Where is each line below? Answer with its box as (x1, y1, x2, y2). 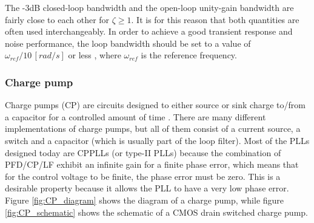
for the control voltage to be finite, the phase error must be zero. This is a (5, 170, 281, 182)
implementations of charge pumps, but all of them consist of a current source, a (5, 122, 301, 135)
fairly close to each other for (5, 13, 110, 26)
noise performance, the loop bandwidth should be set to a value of (5, 36, 251, 49)
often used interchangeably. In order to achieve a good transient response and (5, 25, 293, 38)
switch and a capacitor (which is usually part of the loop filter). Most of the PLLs (5, 134, 310, 146)
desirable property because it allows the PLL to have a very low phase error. (5, 182, 289, 194)
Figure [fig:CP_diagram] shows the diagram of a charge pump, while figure (5, 193, 284, 206)
